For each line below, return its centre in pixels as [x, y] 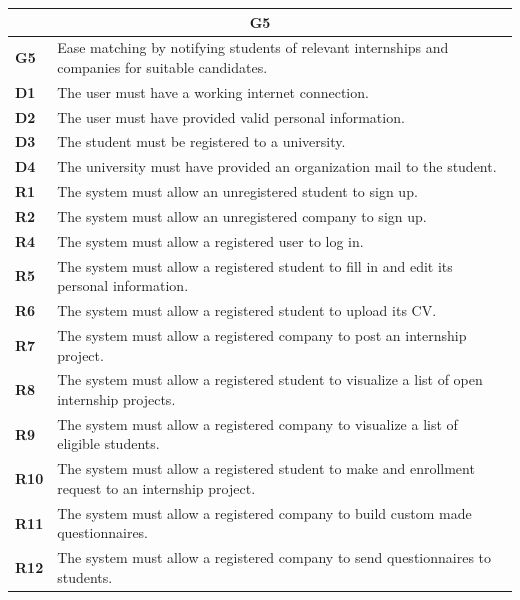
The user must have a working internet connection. [213, 91]
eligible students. [108, 443]
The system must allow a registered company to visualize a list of [257, 423]
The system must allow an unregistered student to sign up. [237, 191]
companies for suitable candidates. [162, 66]
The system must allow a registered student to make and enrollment [266, 468]
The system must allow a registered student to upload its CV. [247, 310]
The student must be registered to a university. [201, 141]
